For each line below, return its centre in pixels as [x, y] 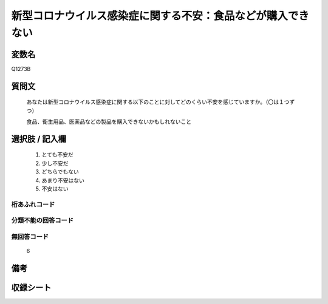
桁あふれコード [33, 204]
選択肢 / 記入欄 [39, 139]
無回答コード [30, 237]
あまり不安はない [63, 180]
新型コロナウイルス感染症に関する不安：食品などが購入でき [160, 16]
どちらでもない [60, 172]
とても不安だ [57, 155]
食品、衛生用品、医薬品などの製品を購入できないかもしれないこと [109, 122]
